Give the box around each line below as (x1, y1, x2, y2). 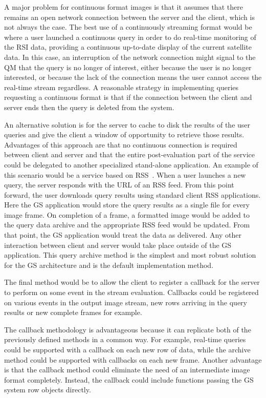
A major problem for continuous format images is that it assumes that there (4, 2, 243, 12)
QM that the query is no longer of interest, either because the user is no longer (4, 61, 252, 72)
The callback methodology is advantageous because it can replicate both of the (4, 324, 251, 334)
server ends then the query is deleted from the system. (4, 101, 174, 112)
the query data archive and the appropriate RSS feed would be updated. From (4, 219, 250, 230)
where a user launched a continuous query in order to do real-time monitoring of (4, 31, 256, 42)
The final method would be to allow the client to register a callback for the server (4, 277, 260, 287)
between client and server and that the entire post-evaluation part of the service (4, 149, 255, 160)
